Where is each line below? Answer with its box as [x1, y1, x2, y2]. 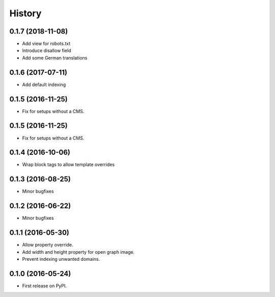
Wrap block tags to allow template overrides [22, 161, 115, 168]
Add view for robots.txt [22, 41, 71, 47]
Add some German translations [22, 55, 88, 61]
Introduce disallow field [22, 47, 71, 53]
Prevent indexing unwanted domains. [22, 256, 100, 262]
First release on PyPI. [22, 283, 67, 289]
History [9, 8, 42, 19]
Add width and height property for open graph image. [22, 249, 135, 255]
